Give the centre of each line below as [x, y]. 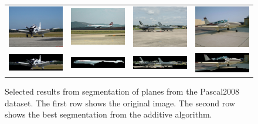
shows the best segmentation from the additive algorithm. [108, 114]
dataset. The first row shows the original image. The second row [120, 103]
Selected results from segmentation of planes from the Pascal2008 [122, 91]
